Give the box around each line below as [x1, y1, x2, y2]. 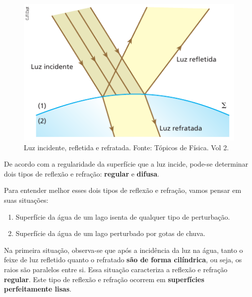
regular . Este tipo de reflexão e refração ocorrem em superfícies [4, 274, 204, 284]
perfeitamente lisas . [4, 284, 71, 294]
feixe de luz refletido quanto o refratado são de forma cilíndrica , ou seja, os [4, 254, 242, 265]
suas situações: [4, 195, 49, 205]
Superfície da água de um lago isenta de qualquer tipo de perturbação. [15, 211, 230, 222]
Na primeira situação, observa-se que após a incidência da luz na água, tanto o [4, 244, 243, 255]
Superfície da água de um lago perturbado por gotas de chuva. [15, 228, 205, 238]
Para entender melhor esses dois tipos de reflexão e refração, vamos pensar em [4, 185, 242, 195]
